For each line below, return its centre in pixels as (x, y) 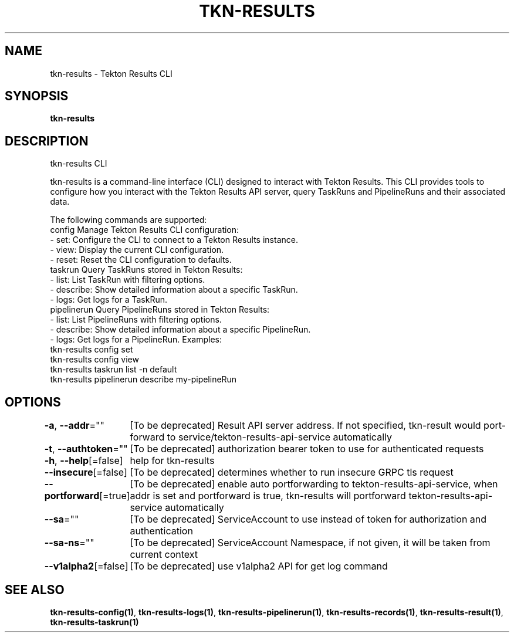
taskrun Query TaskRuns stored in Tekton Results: (146, 270)
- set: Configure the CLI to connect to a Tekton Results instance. (174, 240)
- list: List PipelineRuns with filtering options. (136, 320)
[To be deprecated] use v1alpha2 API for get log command (259, 566)
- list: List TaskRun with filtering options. (128, 280)
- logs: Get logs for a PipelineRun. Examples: (136, 340)
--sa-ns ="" (69, 543)
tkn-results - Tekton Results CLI (111, 73)
